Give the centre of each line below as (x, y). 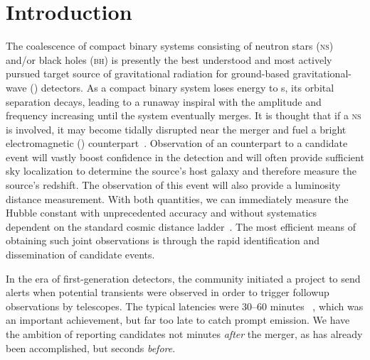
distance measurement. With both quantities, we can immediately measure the (177, 198)
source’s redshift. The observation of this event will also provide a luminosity (173, 185)
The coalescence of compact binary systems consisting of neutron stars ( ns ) (170, 46)
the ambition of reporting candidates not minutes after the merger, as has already (184, 334)
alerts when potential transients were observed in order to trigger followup (168, 292)
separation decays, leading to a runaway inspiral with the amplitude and (164, 101)
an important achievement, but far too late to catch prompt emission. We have (178, 320)
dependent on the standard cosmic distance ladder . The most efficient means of (181, 226)
